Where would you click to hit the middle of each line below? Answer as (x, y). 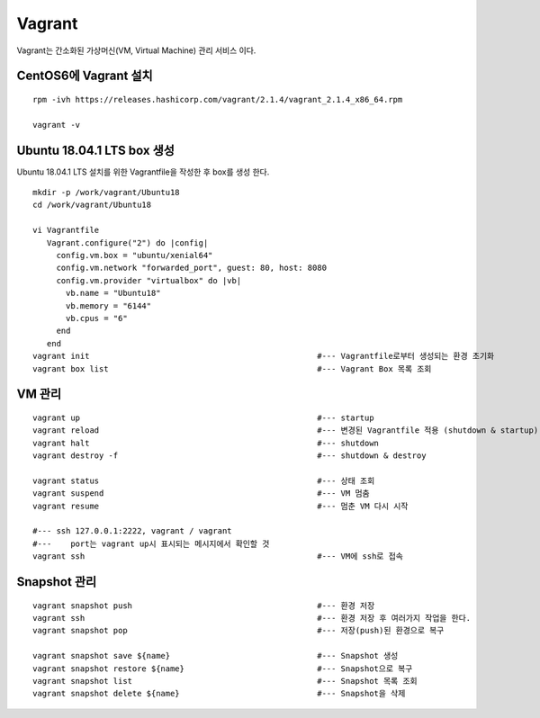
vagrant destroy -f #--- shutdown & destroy (229, 456)
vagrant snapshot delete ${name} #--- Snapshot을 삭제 (219, 694)
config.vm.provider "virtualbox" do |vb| (149, 280)
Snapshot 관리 (57, 582)
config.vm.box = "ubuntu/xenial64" (135, 255)
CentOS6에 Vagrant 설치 (85, 76)
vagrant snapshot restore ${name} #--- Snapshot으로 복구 (223, 669)
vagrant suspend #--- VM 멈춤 (201, 494)
